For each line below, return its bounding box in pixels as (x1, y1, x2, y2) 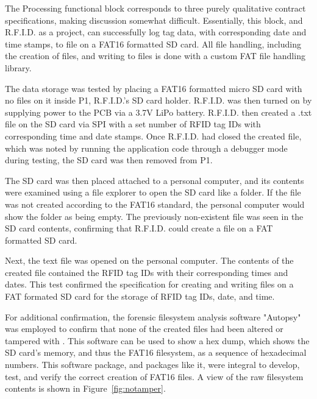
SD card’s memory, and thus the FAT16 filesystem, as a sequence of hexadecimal (5, 346, 307, 359)
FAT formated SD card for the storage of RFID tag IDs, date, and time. (5, 290, 275, 303)
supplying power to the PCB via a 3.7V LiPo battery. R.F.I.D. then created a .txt (5, 105, 312, 118)
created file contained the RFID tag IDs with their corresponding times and (5, 266, 288, 278)
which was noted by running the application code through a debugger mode (5, 141, 288, 154)
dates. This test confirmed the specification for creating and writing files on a (5, 278, 294, 291)
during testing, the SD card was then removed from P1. (5, 154, 213, 166)
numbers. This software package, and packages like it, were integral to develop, (5, 358, 300, 371)
